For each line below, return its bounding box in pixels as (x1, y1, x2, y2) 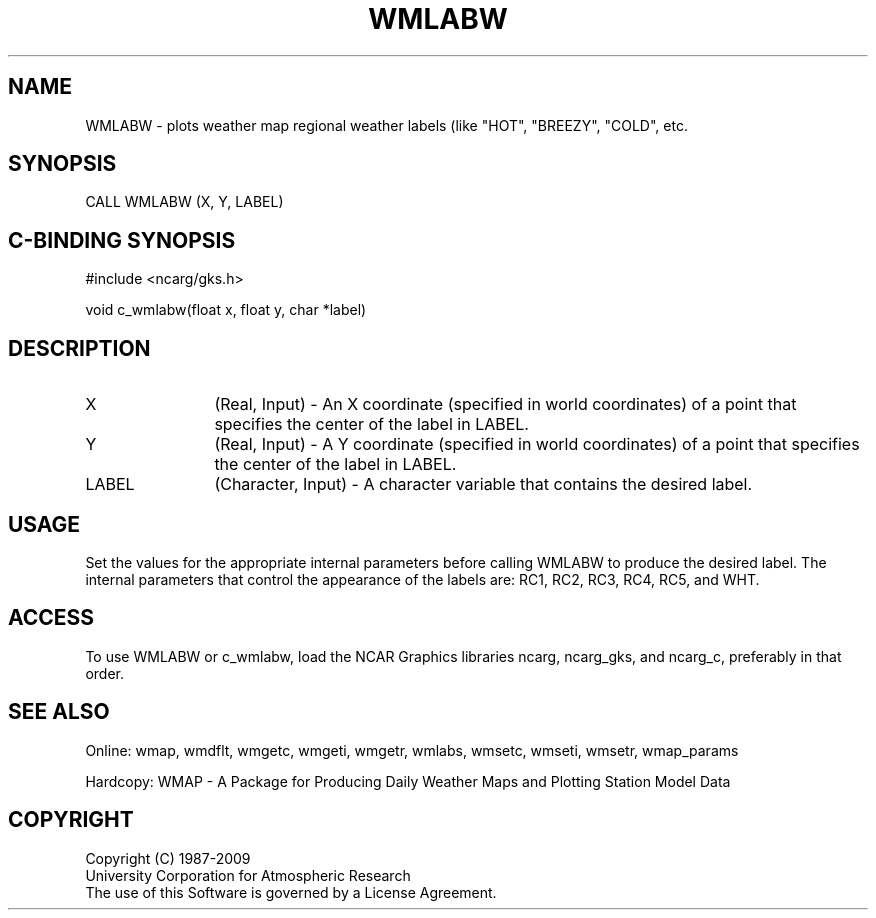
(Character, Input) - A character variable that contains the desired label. (214, 474, 753, 495)
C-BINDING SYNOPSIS (8, 227, 236, 253)
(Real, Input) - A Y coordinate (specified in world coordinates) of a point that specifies (214, 434, 860, 455)
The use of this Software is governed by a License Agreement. (85, 883, 497, 901)
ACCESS (8, 605, 95, 631)
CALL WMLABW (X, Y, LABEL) (85, 193, 284, 211)
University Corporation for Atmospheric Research (85, 866, 411, 884)
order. (85, 664, 124, 682)
